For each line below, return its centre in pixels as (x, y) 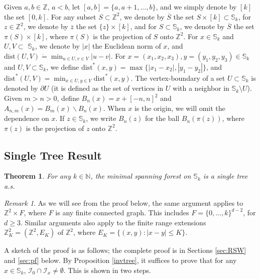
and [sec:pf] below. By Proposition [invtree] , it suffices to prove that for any (120, 260)
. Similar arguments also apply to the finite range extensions (113, 222)
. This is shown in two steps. (107, 270)
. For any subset (72, 16)
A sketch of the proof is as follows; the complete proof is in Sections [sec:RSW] (125, 250)
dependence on (27, 118)
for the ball (162, 118)
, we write (101, 118)
